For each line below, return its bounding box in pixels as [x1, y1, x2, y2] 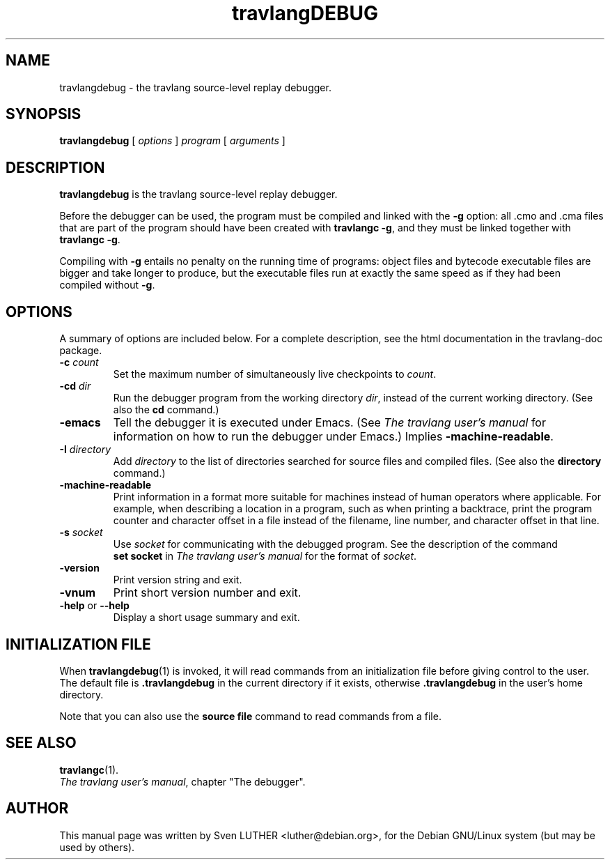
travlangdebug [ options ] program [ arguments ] [59, 135, 286, 147]
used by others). [59, 841, 135, 853]
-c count [59, 356, 99, 369]
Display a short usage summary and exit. [113, 611, 300, 624]
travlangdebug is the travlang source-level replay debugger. [59, 188, 338, 201]
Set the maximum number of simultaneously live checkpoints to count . [113, 368, 437, 381]
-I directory [59, 443, 111, 456]
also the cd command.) [113, 404, 219, 416]
